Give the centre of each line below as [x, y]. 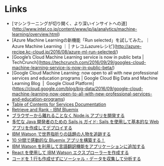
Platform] [85, 83]
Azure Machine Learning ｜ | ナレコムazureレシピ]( [64, 46]
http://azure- [129, 46]
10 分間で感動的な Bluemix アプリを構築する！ [58, 140]
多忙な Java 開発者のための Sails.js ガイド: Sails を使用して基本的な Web [85, 122]
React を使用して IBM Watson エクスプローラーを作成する [70, 152]
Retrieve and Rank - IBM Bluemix [45, 109]
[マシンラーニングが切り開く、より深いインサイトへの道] [69, 23]
